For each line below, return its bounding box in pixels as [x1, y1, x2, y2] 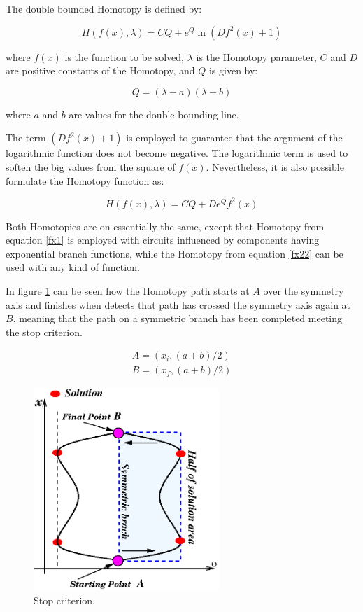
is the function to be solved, [64, 49, 184, 64]
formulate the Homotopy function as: [6, 173, 164, 188]
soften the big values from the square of [6, 159, 176, 174]
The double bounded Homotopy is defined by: [6, 1, 202, 15]
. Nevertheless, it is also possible [206, 159, 344, 174]
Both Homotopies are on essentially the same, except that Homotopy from [6, 218, 325, 233]
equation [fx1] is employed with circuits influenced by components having [6, 232, 320, 247]
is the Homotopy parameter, [196, 49, 317, 64]
